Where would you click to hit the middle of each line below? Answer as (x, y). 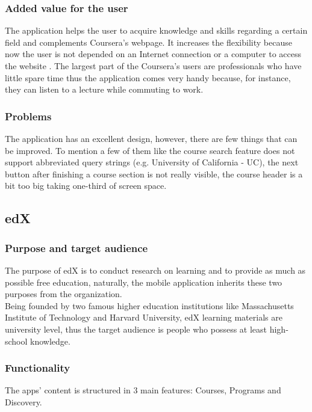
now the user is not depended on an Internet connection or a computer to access (153, 54)
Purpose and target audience (76, 248)
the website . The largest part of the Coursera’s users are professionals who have (153, 66)
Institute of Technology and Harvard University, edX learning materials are (144, 317)
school (16, 341)
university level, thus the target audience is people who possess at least (136, 329)
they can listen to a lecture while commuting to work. (104, 89)
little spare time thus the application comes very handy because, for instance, (148, 77)
